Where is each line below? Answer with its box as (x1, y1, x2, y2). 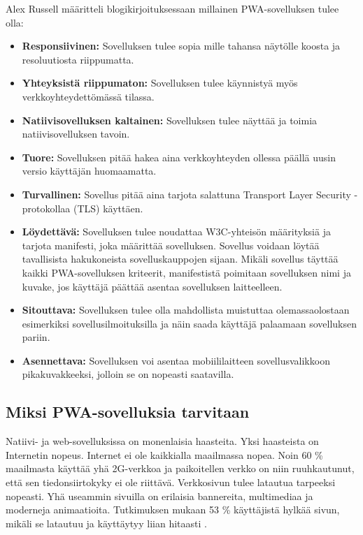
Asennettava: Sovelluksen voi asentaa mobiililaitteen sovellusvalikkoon (22, 353, 330, 367)
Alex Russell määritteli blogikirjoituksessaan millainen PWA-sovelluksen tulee (6, 1, 339, 15)
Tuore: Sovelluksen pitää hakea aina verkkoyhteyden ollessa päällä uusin (22, 149, 336, 164)
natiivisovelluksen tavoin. (22, 126, 130, 141)
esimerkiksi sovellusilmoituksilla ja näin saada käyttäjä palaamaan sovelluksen (22, 316, 357, 330)
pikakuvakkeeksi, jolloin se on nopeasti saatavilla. (22, 367, 234, 381)
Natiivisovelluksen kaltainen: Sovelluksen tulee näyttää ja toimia (22, 112, 318, 127)
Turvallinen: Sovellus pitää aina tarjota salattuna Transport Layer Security (22, 186, 351, 201)
